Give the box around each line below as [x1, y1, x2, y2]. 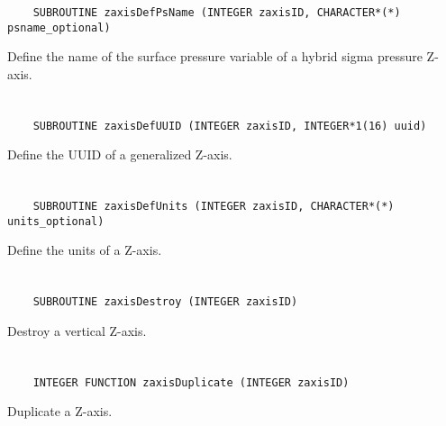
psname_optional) [7, 21, 111, 34]
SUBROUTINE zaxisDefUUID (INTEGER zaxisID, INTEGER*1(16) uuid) [32, 119, 427, 132]
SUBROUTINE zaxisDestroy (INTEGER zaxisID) [32, 295, 298, 309]
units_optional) [7, 214, 105, 228]
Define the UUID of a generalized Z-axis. [7, 145, 232, 164]
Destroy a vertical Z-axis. [7, 321, 147, 340]
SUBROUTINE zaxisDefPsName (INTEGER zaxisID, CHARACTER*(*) [32, 6, 401, 19]
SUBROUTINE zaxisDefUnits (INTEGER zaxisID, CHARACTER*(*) [32, 200, 395, 213]
